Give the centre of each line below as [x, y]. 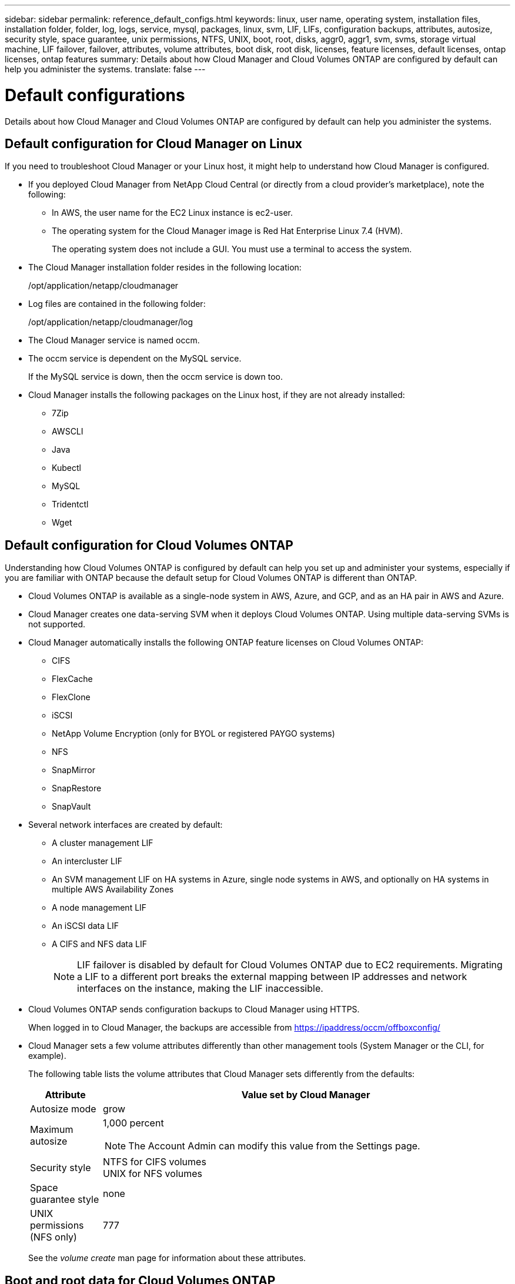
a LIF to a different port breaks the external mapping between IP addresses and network [272, 977]
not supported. [57, 624]
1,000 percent [133, 1123]
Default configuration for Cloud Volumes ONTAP [149, 545]
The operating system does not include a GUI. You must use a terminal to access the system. [232, 249]
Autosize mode [63, 1109]
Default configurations [95, 95]
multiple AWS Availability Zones [113, 890]
